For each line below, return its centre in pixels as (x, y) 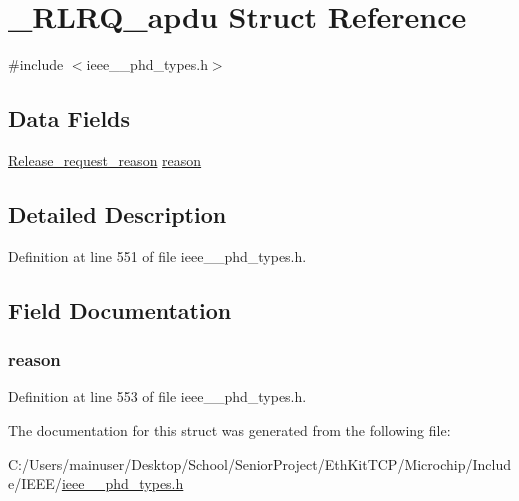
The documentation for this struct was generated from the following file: (229, 429)
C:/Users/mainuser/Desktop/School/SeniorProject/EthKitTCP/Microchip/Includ (260, 463)
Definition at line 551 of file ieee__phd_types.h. (157, 255)
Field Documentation (120, 309)
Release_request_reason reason (105, 159)
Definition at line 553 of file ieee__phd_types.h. (157, 396)
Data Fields (69, 118)
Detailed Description (117, 213)
